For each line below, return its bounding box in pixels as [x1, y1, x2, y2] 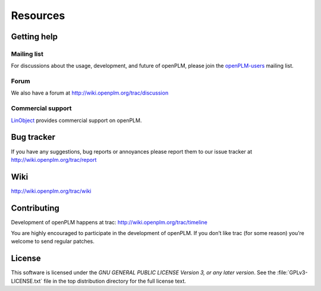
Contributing [11, 203, 59, 213]
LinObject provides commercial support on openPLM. [11, 117, 142, 124]
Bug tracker [11, 132, 56, 142]
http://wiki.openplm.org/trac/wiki [11, 187, 92, 195]
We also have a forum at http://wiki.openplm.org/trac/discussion [11, 89, 169, 96]
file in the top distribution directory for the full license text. [43, 277, 187, 284]
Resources [11, 9, 65, 22]
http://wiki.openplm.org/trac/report [11, 156, 97, 163]
